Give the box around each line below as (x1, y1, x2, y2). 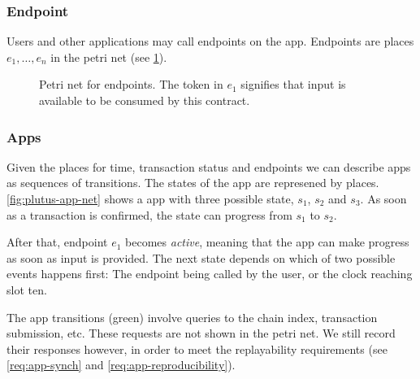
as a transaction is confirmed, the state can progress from (6, 206, 292, 223)
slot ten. (6, 281, 47, 298)
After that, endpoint (6, 233, 108, 250)
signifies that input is (240, 76, 346, 93)
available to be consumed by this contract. (39, 92, 250, 108)
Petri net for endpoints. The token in (39, 76, 223, 93)
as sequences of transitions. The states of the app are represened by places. (6, 174, 379, 191)
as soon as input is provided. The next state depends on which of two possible (6, 249, 396, 266)
